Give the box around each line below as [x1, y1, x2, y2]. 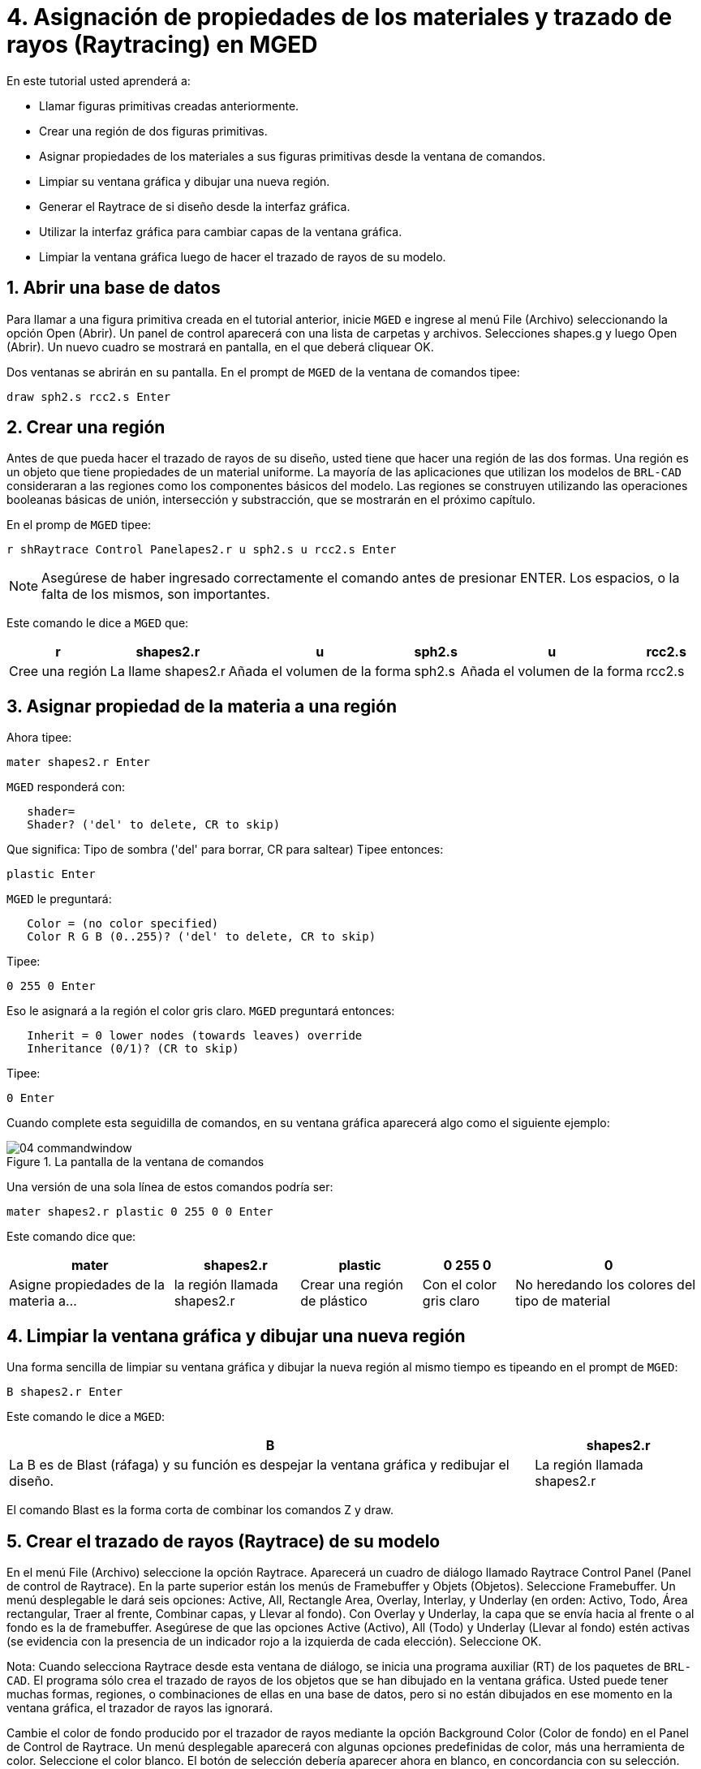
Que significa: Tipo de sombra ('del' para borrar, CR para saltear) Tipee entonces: [6, 842, 444, 857]
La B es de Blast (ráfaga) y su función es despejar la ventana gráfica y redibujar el [9, 1457, 510, 1474]
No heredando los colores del [515, 1276, 696, 1293]
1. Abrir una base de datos [6, 278, 221, 299]
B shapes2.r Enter [6, 1385, 123, 1399]
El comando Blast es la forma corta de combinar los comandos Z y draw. [6, 1503, 394, 1517]
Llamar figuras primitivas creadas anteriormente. [39, 98, 299, 113]
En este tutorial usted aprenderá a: [6, 73, 191, 88]
